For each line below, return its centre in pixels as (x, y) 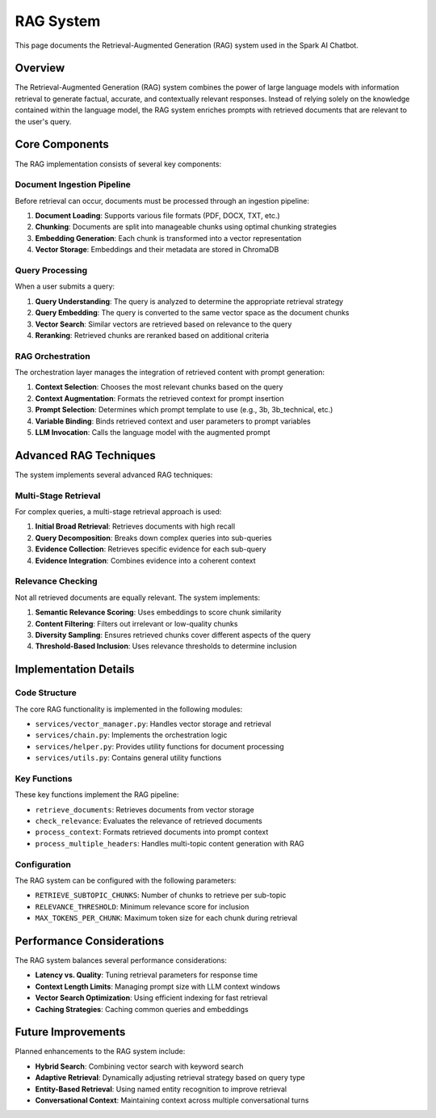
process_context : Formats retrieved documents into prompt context (152, 832)
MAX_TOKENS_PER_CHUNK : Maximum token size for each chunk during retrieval (166, 918)
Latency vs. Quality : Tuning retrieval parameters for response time (147, 975)
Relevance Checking (56, 581)
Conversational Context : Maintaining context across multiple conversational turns (172, 1100)
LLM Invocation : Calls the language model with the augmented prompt (153, 432)
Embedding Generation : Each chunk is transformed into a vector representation (168, 238)
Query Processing (51, 270)
